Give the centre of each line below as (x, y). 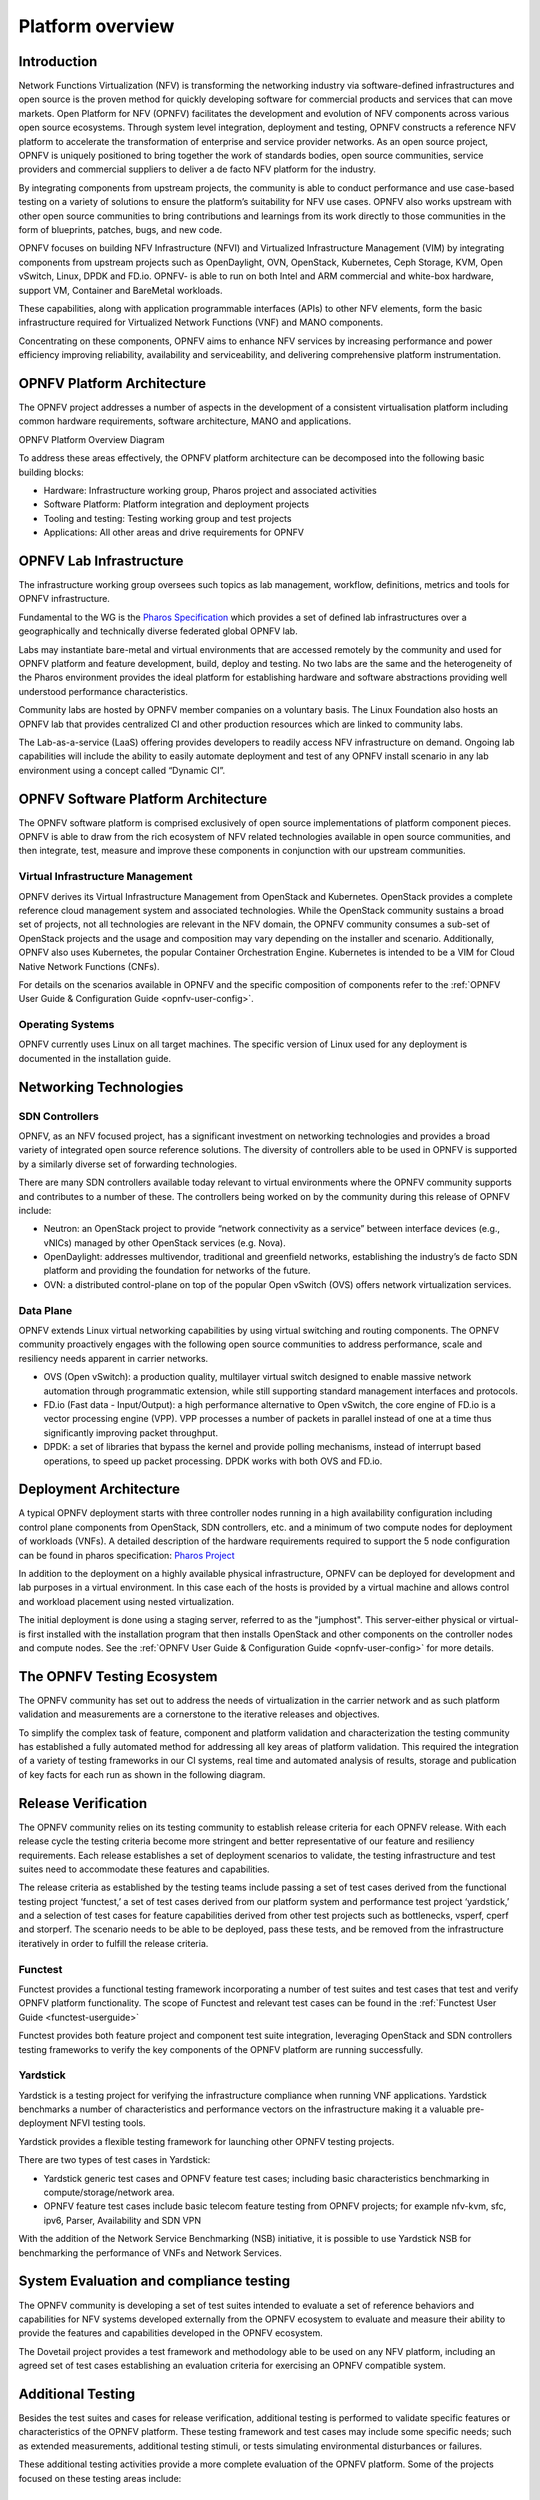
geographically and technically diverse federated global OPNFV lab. (158, 631)
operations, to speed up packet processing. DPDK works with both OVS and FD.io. (213, 1461)
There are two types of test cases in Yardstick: (114, 2160)
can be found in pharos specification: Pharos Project (126, 1555)
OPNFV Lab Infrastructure (101, 560)
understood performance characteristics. (103, 691)
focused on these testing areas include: (100, 2478)
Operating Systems (66, 1025)
